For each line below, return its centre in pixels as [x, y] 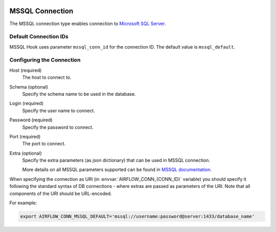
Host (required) [26, 70]
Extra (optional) [26, 153]
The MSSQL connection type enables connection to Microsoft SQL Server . [88, 24]
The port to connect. [44, 144]
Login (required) [26, 103]
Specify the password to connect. [58, 127]
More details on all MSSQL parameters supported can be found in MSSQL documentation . [117, 170]
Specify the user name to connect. [59, 111]
